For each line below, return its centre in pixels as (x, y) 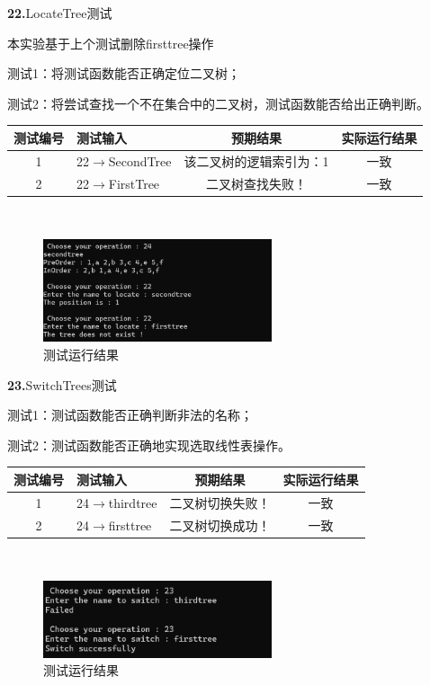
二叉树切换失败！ (220, 502)
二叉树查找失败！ (256, 183)
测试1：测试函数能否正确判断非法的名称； (130, 415)
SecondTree (140, 160)
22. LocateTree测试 (60, 13)
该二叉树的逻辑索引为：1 (256, 160)
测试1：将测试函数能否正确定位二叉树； (124, 73)
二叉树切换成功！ (220, 525)
